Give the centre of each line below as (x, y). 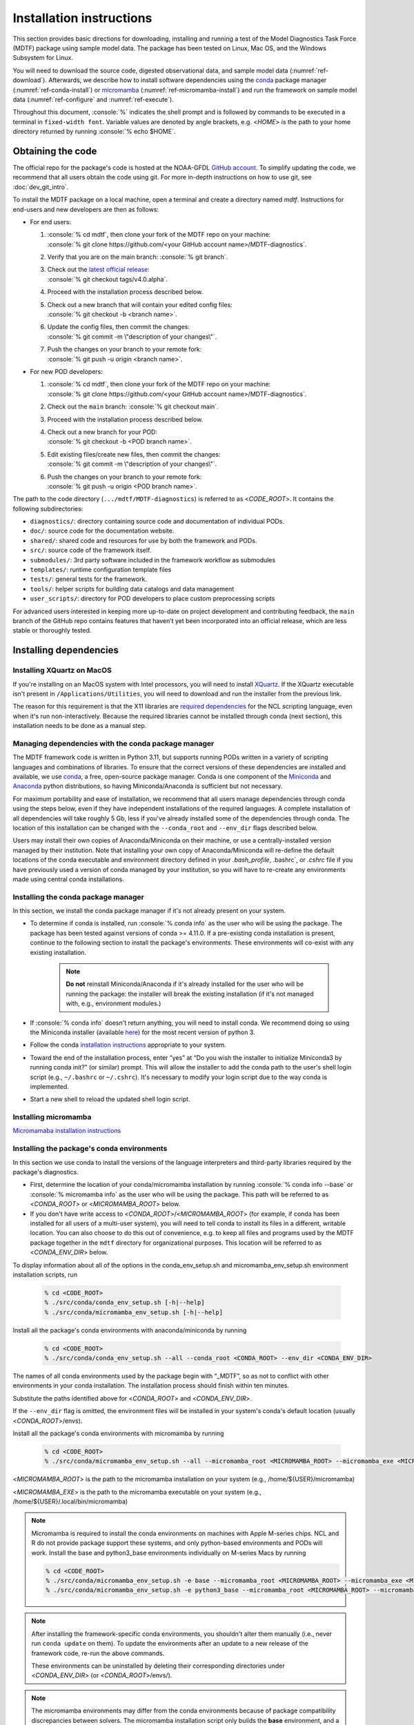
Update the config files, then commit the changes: (118, 327)
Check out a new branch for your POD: (102, 432)
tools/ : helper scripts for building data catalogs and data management (132, 589)
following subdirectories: (48, 509)
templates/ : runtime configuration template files (101, 570)
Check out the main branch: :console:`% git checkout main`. (133, 406)
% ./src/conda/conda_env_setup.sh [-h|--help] (125, 1303)
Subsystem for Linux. (43, 58)
